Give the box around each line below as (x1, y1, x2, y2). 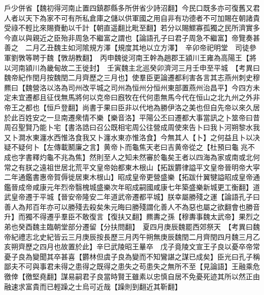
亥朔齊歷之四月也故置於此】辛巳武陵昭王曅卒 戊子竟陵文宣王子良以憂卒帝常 (4, 241, 260, 252)
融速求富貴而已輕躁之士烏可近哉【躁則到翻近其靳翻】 (4, 281, 182, 291)
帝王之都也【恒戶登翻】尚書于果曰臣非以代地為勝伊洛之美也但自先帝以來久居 (4, 102, 260, 112)
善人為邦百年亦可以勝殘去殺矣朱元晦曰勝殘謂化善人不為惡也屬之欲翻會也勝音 (4, 201, 260, 212)
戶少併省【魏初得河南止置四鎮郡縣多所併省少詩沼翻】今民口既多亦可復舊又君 (4, 3, 260, 13)
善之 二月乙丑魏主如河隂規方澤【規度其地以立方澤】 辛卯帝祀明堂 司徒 (4, 42, 249, 53)
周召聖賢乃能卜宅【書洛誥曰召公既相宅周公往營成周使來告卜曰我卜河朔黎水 (4, 122, 253, 133)
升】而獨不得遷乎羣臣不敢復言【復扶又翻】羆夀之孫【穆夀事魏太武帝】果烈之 (4, 211, 260, 222)
